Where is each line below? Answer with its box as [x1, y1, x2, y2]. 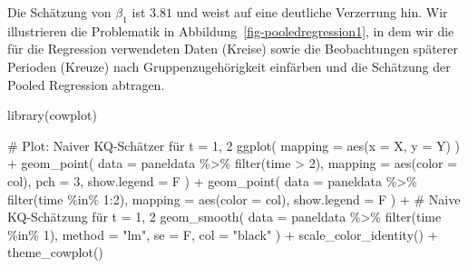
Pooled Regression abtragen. [7, 74, 165, 94]
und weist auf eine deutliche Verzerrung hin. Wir [176, 3, 448, 21]
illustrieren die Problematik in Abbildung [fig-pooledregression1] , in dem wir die [7, 21, 454, 40]
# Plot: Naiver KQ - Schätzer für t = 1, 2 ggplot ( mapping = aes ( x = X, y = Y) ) [7, 135, 461, 154]
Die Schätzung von [7, 3, 112, 21]
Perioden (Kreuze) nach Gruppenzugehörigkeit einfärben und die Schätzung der [7, 56, 451, 75]
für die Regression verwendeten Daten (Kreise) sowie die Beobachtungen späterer [7, 39, 458, 58]
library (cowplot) [7, 105, 97, 124]
